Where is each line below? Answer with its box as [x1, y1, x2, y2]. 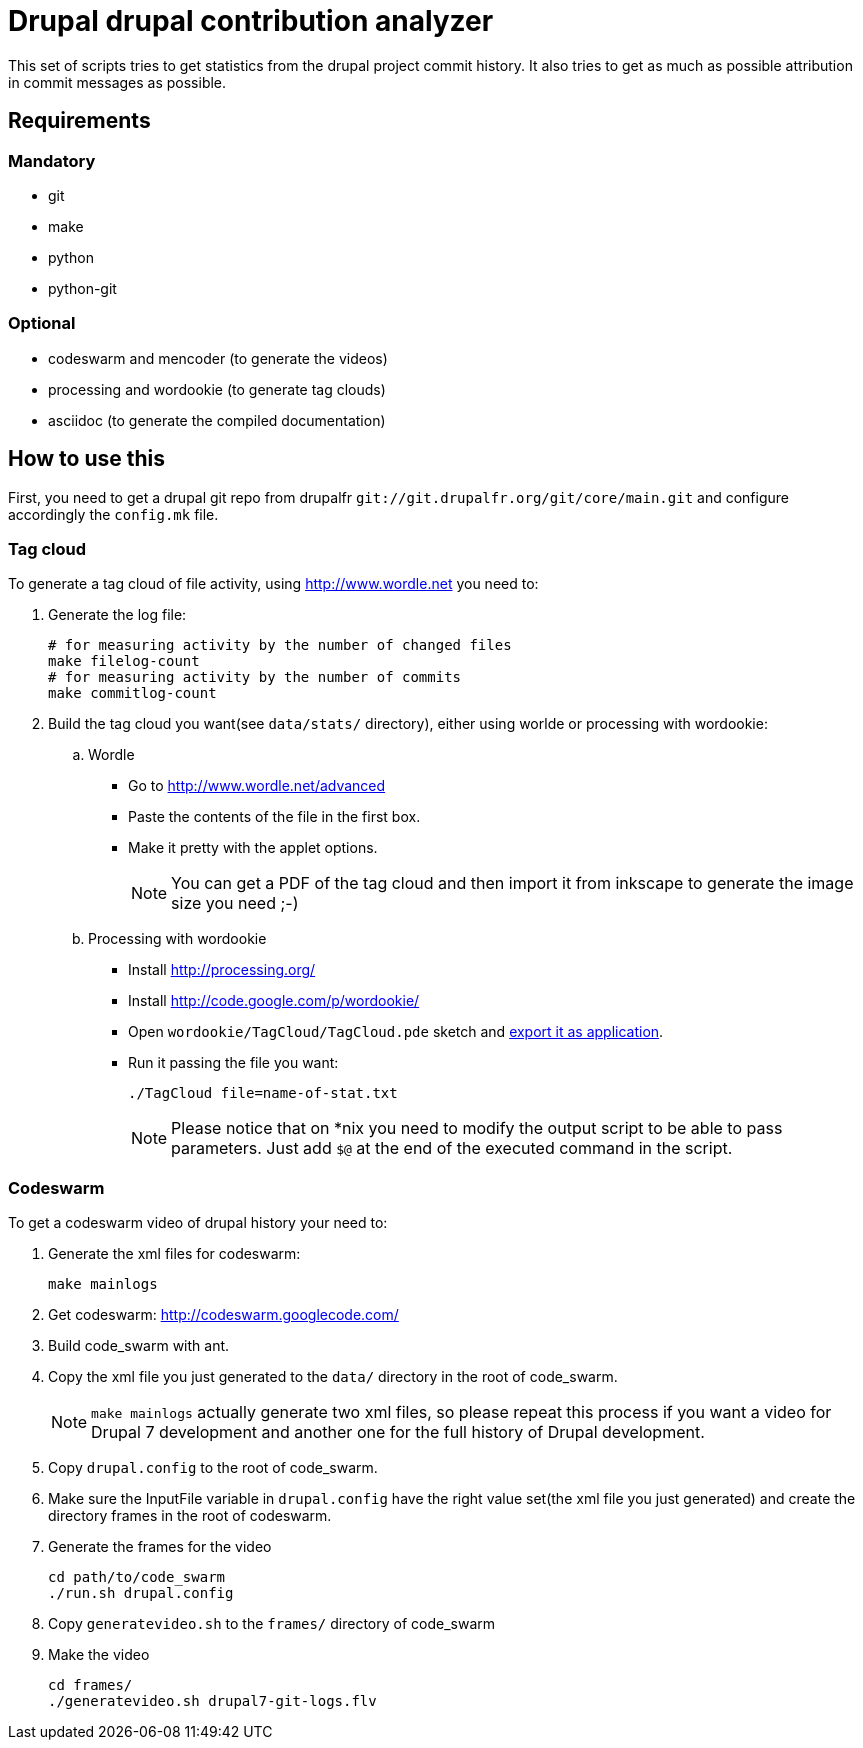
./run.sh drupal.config [48, 1585, 234, 1602]
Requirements [8, 108, 151, 134]
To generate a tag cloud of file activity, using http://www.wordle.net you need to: [8, 575, 539, 593]
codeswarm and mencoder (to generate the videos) [48, 349, 388, 367]
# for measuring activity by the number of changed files [48, 637, 512, 654]
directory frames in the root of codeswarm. [48, 1507, 332, 1525]
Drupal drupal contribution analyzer [8, 4, 494, 38]
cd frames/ [48, 1677, 133, 1694]
